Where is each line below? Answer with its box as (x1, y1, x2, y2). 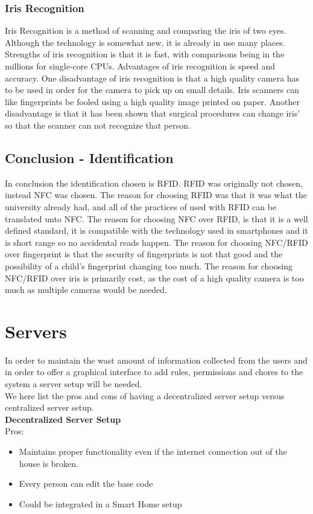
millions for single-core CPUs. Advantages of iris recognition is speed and (5, 60, 276, 72)
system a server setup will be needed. (5, 377, 142, 390)
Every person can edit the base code (19, 477, 153, 490)
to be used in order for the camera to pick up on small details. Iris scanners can (5, 83, 299, 96)
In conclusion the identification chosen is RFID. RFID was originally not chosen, (5, 176, 303, 189)
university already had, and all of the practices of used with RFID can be (5, 200, 277, 213)
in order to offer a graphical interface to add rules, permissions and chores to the (5, 365, 303, 378)
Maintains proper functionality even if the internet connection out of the (19, 445, 287, 457)
